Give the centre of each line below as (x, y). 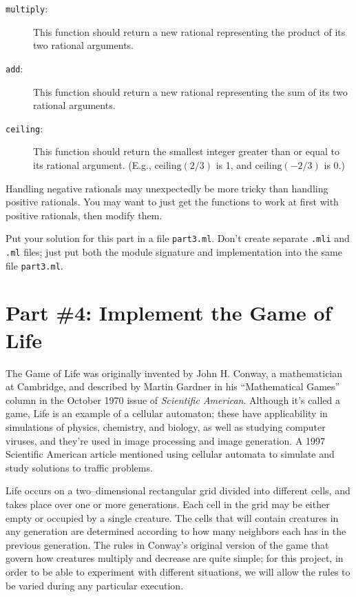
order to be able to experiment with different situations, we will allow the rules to (178, 571)
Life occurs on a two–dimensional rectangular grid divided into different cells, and (178, 490)
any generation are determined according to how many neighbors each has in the (176, 531)
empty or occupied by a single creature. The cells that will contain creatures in (172, 517)
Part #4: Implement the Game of (169, 313)
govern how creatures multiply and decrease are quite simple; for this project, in (175, 558)
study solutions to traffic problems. (79, 467)
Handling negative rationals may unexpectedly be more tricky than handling (167, 188)
